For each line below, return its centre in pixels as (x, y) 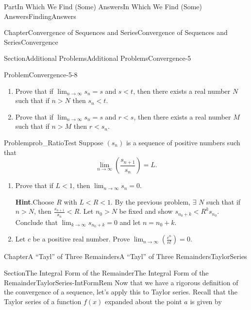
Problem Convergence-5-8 (41, 74)
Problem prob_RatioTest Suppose (54, 142)
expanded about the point (143, 301)
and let (130, 222)
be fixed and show (146, 211)
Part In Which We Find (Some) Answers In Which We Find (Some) (103, 6)
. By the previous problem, (151, 201)
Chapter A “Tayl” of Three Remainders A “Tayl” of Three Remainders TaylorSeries (125, 256)
